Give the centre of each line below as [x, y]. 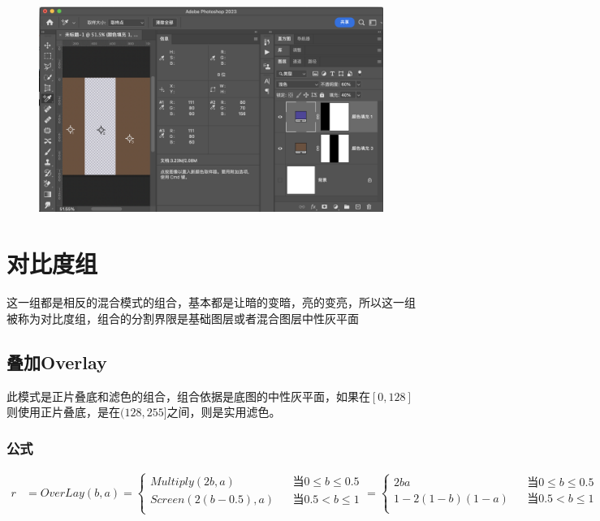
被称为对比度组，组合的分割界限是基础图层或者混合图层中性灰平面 [183, 318]
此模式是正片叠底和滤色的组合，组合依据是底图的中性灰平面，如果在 [188, 396]
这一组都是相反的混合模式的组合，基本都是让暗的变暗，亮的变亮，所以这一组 [211, 302]
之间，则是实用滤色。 [224, 412]
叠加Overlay [57, 362]
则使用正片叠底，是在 [63, 412]
